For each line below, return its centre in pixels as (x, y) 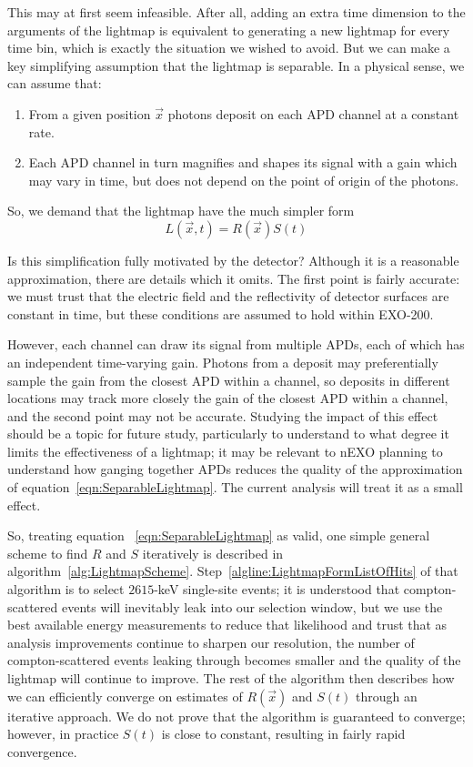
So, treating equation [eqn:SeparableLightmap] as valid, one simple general (219, 535)
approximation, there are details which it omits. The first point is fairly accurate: (234, 278)
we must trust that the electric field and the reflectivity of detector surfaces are (228, 296)
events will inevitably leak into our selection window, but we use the (252, 606)
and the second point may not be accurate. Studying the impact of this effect (223, 415)
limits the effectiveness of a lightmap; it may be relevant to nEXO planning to (225, 451)
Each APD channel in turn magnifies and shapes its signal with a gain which (243, 162)
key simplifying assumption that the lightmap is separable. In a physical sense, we (236, 65)
